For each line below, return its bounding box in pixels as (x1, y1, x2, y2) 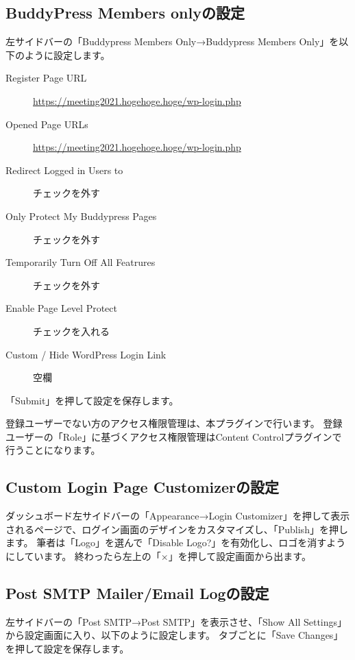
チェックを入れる (33, 323, 110, 338)
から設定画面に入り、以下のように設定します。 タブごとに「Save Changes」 (5, 628, 343, 642)
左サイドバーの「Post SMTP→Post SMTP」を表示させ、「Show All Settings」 (5, 614, 347, 628)
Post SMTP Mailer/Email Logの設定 (5, 583, 269, 604)
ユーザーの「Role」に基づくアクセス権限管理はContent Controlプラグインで (5, 429, 342, 443)
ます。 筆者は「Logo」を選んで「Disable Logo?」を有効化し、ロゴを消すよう (5, 535, 346, 550)
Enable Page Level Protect (5, 301, 117, 315)
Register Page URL (5, 71, 87, 85)
